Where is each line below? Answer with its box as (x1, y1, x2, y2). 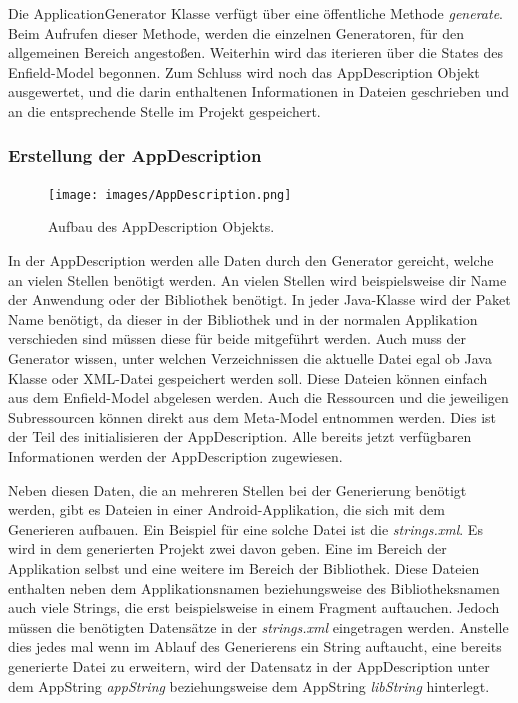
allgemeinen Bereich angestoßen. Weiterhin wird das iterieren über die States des (8, 42, 503, 63)
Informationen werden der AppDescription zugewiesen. (8, 445, 343, 466)
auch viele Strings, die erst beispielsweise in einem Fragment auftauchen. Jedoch (8, 597, 500, 618)
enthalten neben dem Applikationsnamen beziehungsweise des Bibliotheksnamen (8, 577, 500, 598)
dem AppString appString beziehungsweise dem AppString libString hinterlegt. (8, 675, 490, 696)
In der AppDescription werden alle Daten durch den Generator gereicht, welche (8, 250, 494, 271)
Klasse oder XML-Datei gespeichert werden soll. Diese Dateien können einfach (8, 367, 488, 388)
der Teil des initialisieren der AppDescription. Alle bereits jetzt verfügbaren (8, 426, 472, 447)
